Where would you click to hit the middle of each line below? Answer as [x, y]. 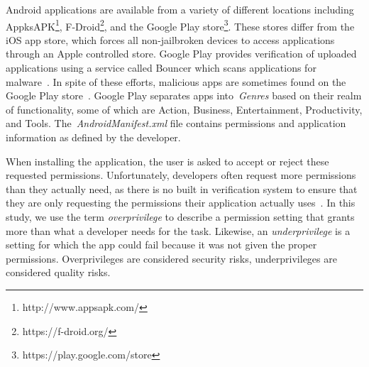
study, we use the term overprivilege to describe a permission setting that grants [180, 216]
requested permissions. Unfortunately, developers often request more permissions [181, 175]
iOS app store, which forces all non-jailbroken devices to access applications [170, 39]
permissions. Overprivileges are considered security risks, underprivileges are [171, 258]
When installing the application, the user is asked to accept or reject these [167, 161]
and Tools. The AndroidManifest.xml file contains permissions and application [176, 123]
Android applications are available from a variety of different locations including [180, 9]
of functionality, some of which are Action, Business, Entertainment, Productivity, [184, 109]
